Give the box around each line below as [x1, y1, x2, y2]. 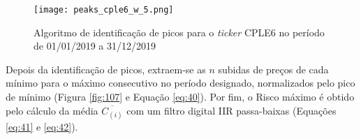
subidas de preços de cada [218, 61, 329, 76]
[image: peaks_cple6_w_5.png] [34, 5, 174, 15]
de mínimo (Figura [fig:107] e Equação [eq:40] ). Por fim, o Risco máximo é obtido [6, 89, 355, 104]
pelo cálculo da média [6, 103, 98, 117]
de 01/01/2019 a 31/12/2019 [34, 38, 156, 53]
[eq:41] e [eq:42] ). [6, 119, 78, 133]
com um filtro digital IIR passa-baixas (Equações [126, 103, 337, 117]
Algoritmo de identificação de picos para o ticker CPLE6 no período [34, 24, 325, 39]
